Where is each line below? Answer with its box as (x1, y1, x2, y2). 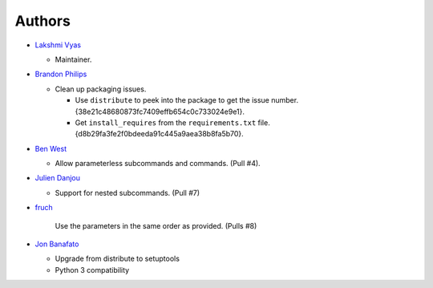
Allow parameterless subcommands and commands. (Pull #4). (55, 159, 261, 168)
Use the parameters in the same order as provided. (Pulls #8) (55, 221, 257, 230)
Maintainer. (55, 55, 92, 64)
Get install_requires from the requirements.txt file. (75, 117, 270, 128)
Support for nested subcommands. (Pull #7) (55, 188, 200, 197)
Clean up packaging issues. (55, 84, 147, 94)
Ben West (34, 144, 67, 153)
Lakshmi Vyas (34, 40, 82, 50)
